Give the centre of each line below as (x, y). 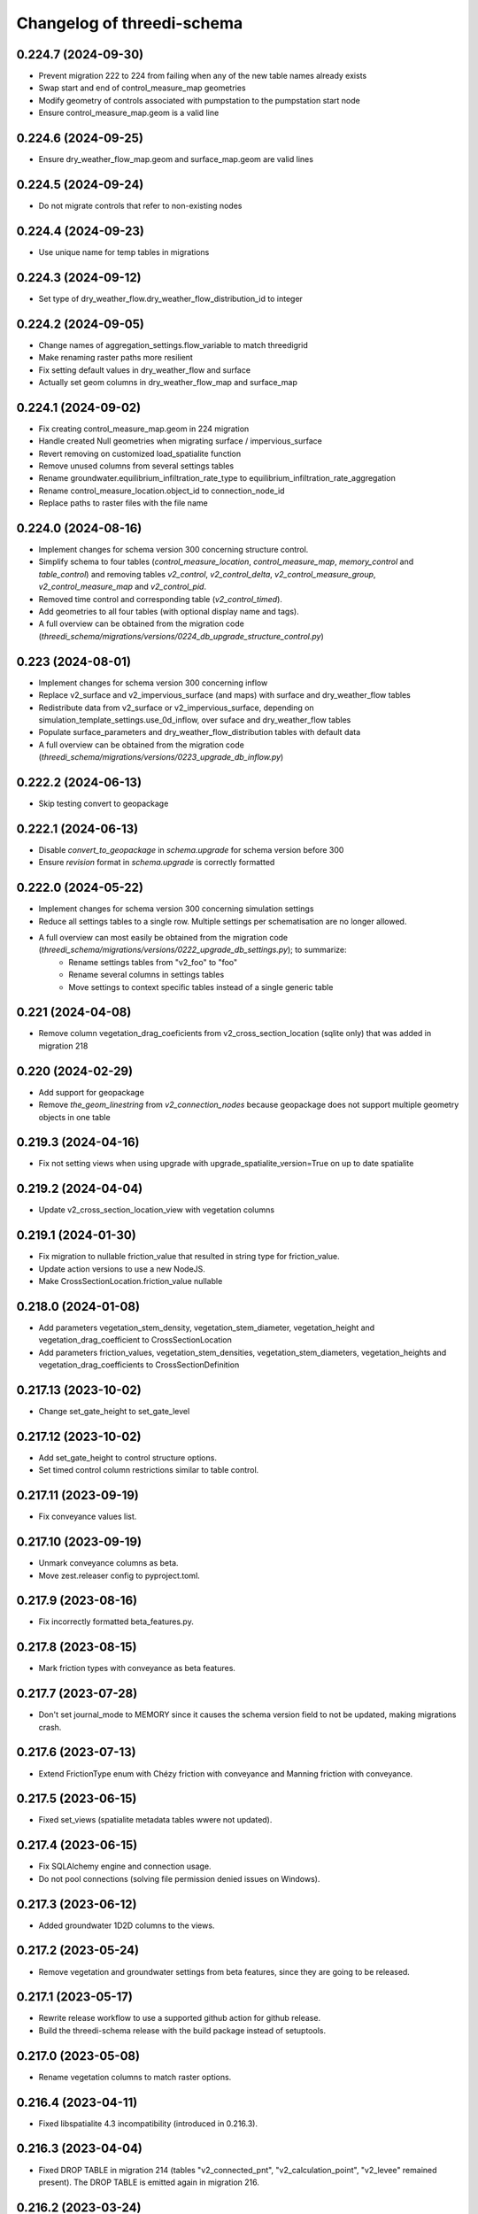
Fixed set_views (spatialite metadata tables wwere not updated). (155, 1820)
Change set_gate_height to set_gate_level (114, 1411)
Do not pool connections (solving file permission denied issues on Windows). (179, 1878)
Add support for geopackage (92, 1092)
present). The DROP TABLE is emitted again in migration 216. (149, 2182)
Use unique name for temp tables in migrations (124, 252)
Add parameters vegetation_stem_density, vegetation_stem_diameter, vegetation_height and (207, 1328)
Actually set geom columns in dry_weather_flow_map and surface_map (168, 382)
